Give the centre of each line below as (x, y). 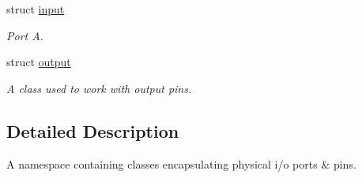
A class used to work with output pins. (99, 88)
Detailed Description (93, 130)
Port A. (25, 35)
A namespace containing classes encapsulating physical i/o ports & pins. (181, 163)
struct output (39, 62)
